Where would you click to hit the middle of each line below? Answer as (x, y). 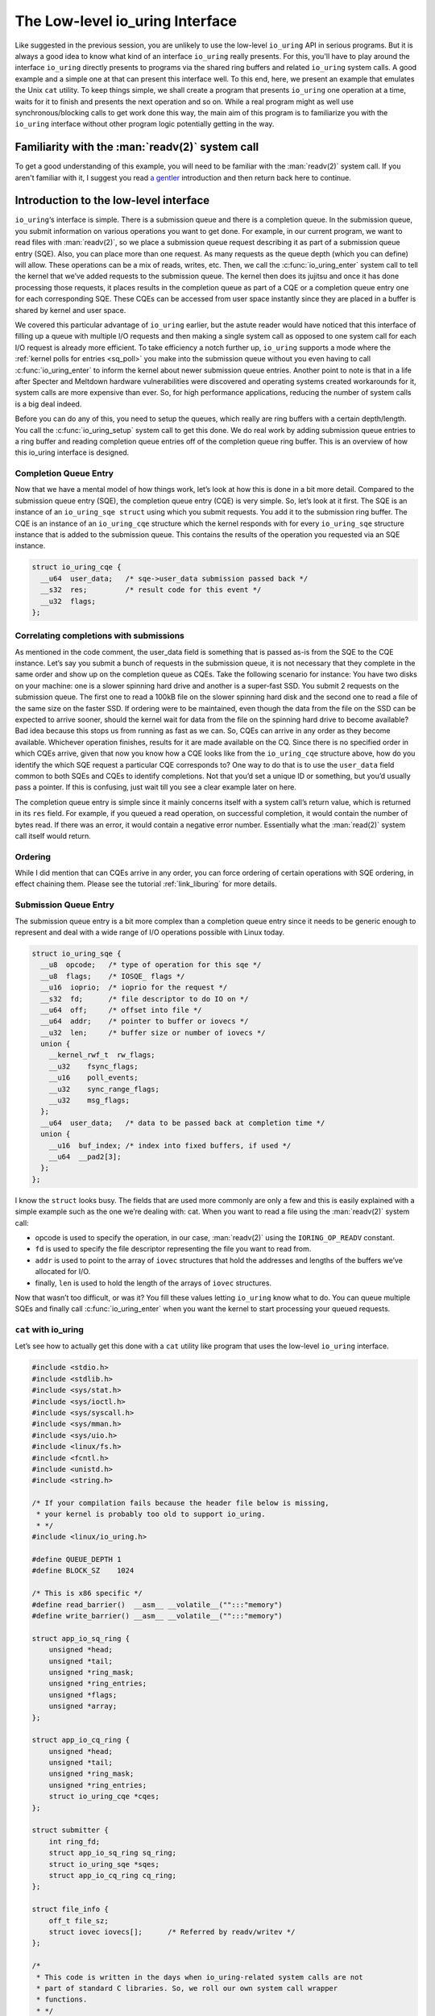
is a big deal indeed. (48, 404)
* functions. (62, 1999)
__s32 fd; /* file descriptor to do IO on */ (145, 999)
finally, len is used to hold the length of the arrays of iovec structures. (153, 1283)
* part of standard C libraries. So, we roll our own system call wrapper (187, 1988)
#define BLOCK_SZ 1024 (83, 1571)
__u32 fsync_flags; (93, 1066)
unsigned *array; (83, 1706)
